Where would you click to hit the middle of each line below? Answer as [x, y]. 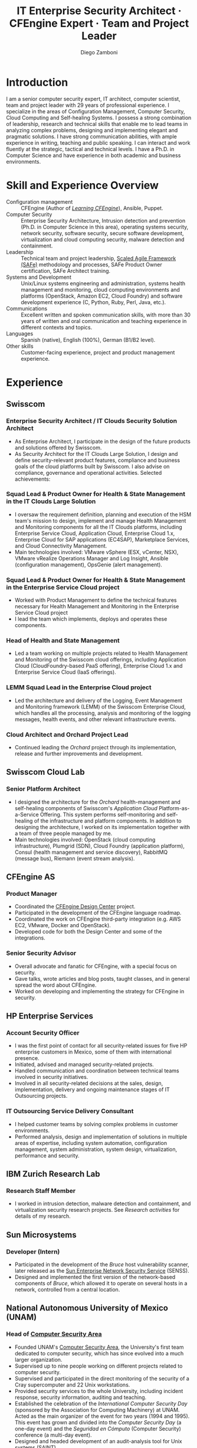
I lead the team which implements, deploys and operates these [91, 619]
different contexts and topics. [57, 327]
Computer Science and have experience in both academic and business [93, 155]
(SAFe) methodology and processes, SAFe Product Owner [91, 265]
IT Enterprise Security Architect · [99, 11]
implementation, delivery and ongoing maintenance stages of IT [92, 1090]
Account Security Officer [43, 1033]
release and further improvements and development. [78, 754]
